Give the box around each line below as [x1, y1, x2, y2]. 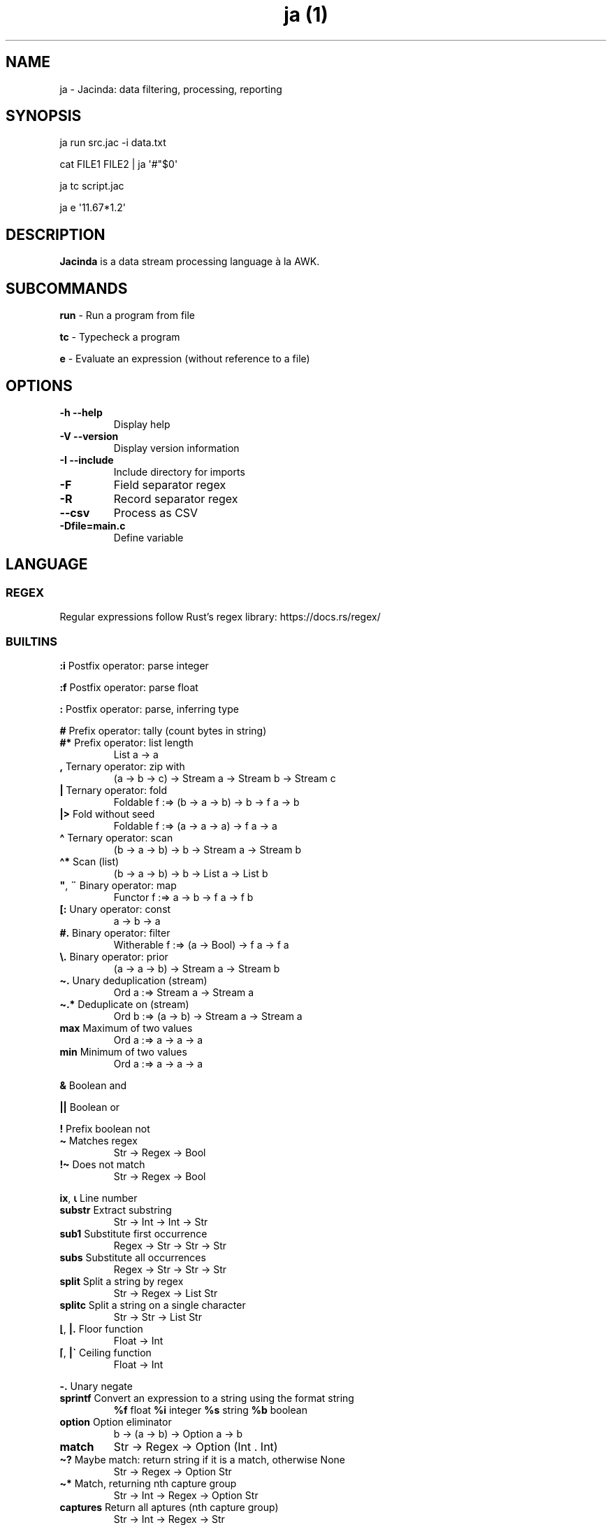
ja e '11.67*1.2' [59, 201, 126, 214]
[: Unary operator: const [59, 902, 171, 915]
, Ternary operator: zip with [59, 760, 185, 772]
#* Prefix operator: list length [59, 736, 194, 749]
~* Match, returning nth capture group [59, 1477, 237, 1489]
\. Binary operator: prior [59, 950, 168, 963]
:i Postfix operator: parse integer [59, 659, 209, 672]
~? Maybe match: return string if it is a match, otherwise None [59, 1453, 345, 1466]
